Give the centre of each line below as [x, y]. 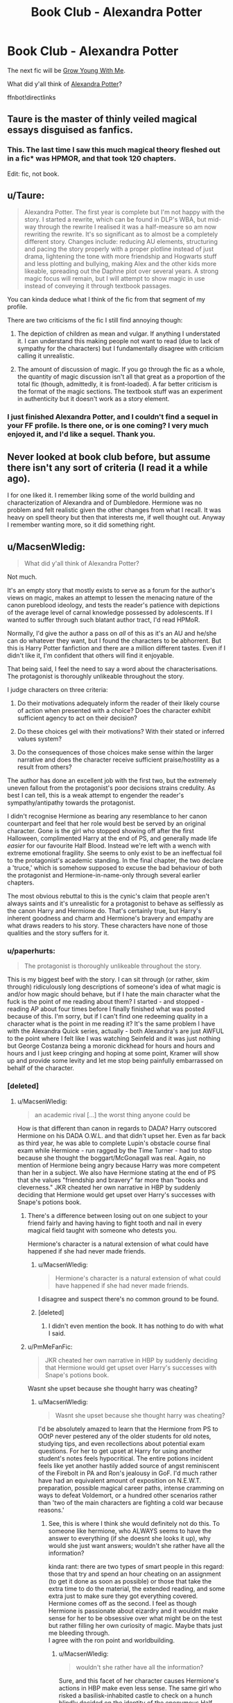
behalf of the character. [41, 1068]
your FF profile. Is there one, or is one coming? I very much [108, 426]
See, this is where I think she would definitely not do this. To [134, 1523]
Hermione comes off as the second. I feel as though [122, 1603]
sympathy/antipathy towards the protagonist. [71, 803]
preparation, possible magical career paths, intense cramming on [131, 1488]
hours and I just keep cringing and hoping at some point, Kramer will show [113, 1053]
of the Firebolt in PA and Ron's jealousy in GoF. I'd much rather [127, 1473]
